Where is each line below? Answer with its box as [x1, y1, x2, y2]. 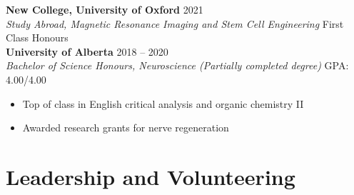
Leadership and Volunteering [6, 161, 295, 191]
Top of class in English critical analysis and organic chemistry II [22, 96, 304, 111]
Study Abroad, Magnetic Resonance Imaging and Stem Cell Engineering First [6, 16, 344, 31]
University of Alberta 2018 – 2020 [6, 44, 168, 59]
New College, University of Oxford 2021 [6, 2, 203, 16]
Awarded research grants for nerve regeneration [22, 120, 229, 135]
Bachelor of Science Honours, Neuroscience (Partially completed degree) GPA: [6, 58, 349, 73]
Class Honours [6, 30, 69, 45]
